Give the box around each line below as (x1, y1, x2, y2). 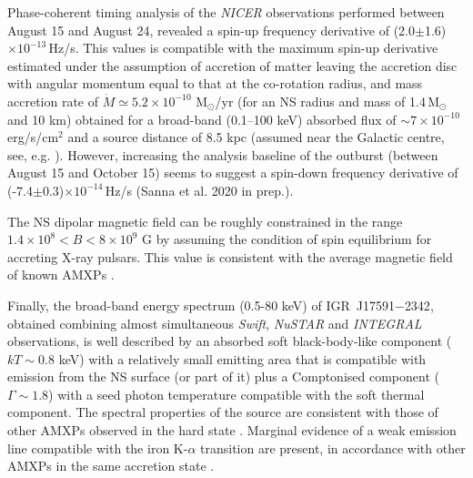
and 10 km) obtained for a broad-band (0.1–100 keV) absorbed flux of (7, 109, 397, 128)
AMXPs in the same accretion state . (7, 456, 215, 475)
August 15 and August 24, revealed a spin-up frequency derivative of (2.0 (7, 20, 415, 39)
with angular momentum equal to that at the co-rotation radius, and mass (7, 74, 423, 93)
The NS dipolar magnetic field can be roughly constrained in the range (7, 211, 403, 230)
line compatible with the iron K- (7, 438, 188, 457)
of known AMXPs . (7, 265, 115, 284)
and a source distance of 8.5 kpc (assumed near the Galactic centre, (67, 127, 445, 147)
